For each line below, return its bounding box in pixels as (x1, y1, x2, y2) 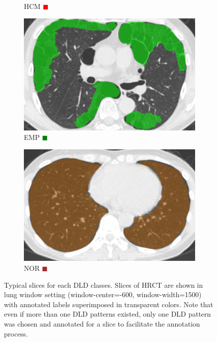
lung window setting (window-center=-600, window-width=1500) (4, 289, 202, 300)
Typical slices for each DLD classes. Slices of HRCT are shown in (4, 279, 203, 290)
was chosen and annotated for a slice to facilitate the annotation (4, 319, 200, 329)
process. (4, 328, 28, 339)
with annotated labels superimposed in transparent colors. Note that (4, 299, 214, 309)
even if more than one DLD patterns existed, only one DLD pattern (4, 309, 211, 319)
